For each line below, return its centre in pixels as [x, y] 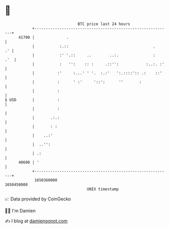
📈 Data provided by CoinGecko [38, 199]
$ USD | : [32, 100]
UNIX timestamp [103, 189]
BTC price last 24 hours [104, 24]
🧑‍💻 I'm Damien [20, 211]
